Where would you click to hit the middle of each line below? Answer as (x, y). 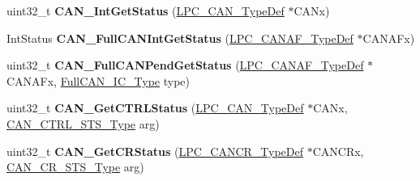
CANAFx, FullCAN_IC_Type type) (98, 80)
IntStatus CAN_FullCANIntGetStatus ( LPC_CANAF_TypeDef (180, 38)
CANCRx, (338, 151)
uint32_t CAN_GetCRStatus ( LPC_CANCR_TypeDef (155, 151)
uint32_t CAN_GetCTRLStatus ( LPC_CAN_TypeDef (155, 108)
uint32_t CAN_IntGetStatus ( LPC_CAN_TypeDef (146, 11)
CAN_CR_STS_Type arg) (75, 167)
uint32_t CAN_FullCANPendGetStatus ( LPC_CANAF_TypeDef (185, 65)
